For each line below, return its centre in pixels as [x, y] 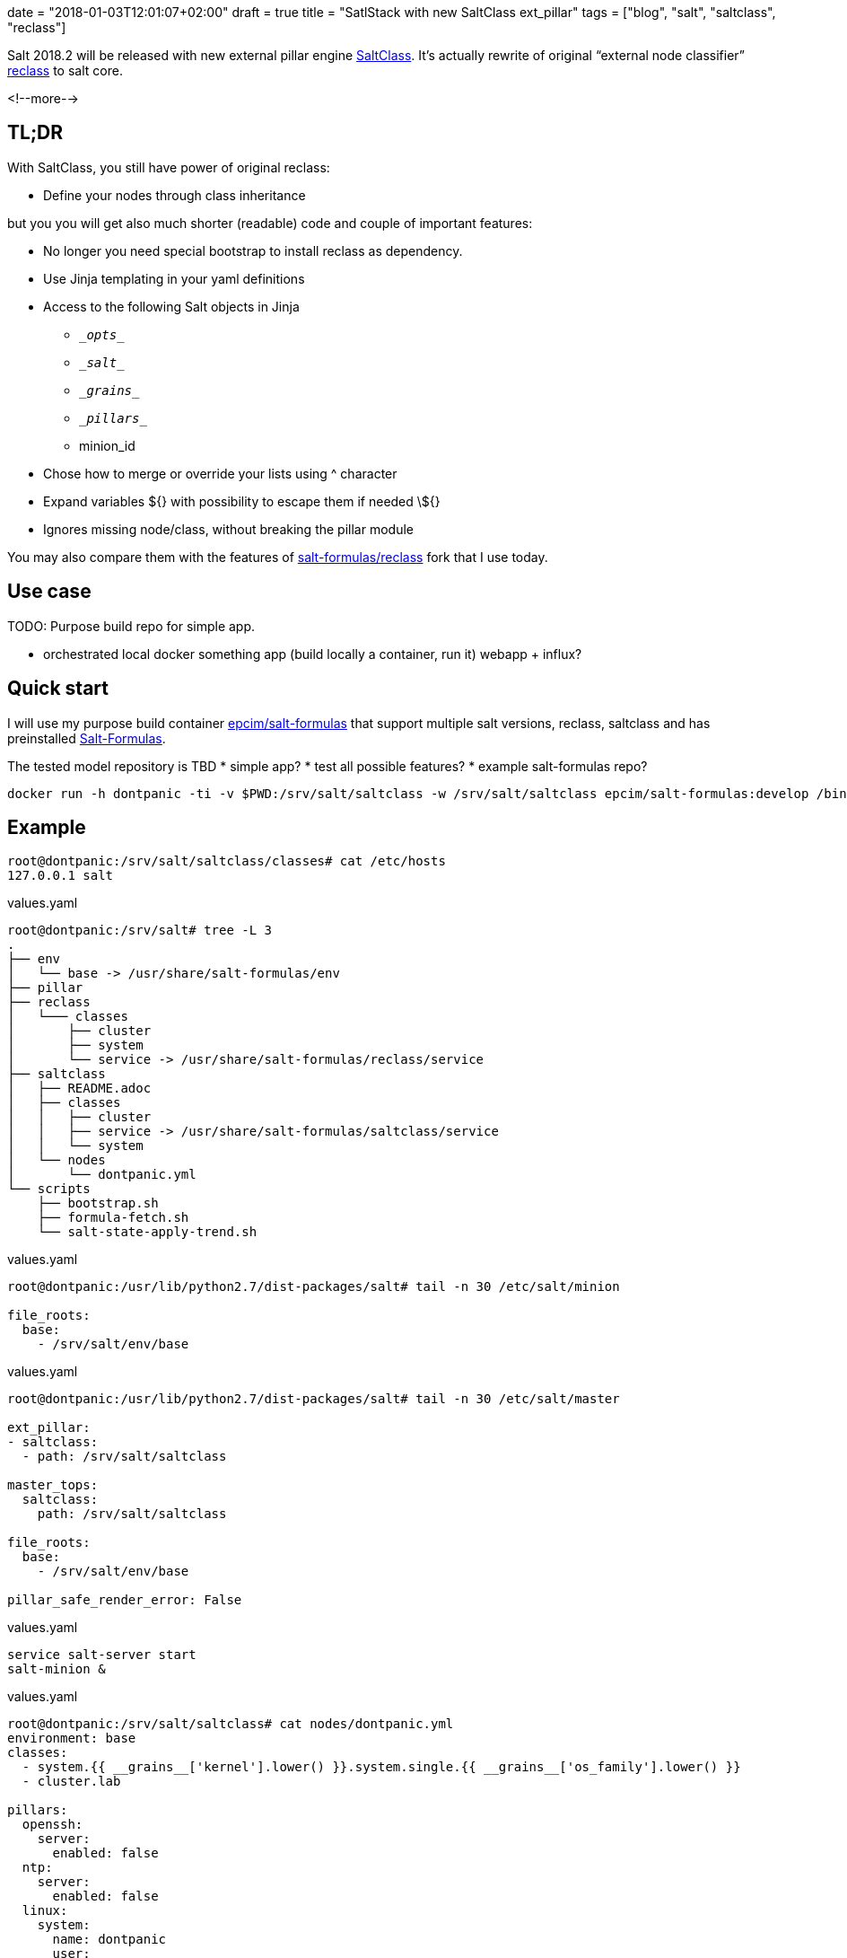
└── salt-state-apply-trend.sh [147, 1232]
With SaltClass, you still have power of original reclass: [169, 167]
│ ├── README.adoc [79, 1089]
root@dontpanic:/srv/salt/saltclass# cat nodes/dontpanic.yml [231, 1724]
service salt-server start [102, 1655]
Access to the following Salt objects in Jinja [171, 306]
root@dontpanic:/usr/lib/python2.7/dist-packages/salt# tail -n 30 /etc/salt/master [314, 1399]
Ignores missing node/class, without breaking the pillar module [228, 529]
